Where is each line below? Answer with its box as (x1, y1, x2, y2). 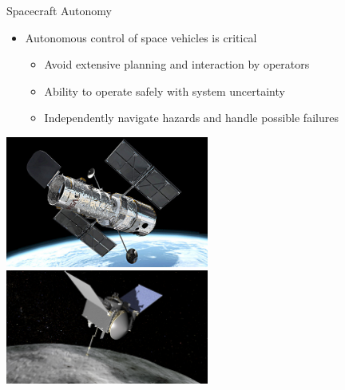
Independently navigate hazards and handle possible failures (44, 109, 339, 126)
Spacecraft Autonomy (6, 2, 112, 18)
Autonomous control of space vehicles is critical (25, 29, 257, 45)
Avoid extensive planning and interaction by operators (44, 56, 310, 73)
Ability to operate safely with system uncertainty (44, 82, 285, 99)
